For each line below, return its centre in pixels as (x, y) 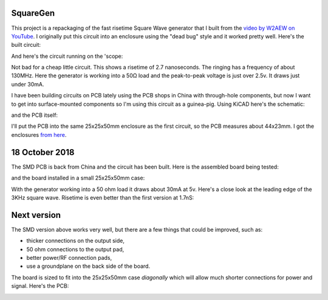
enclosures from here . (39, 134)
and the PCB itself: (34, 115)
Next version (36, 215)
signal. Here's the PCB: (40, 286)
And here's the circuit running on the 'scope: (67, 56)
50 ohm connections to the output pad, (75, 249)
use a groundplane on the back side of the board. (88, 266)
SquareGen (33, 13)
